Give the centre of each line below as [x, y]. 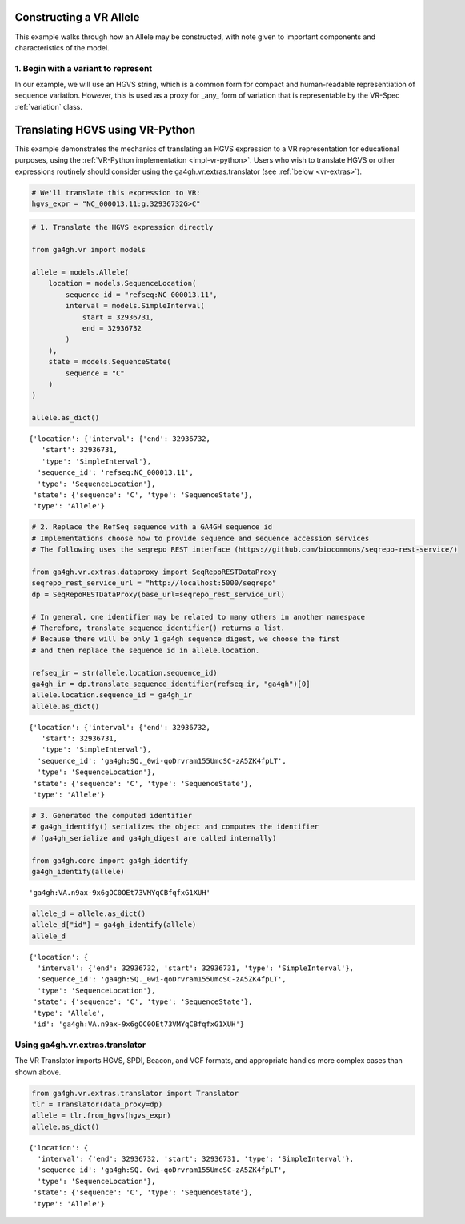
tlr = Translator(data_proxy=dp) [97, 1104]
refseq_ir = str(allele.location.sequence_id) [124, 673]
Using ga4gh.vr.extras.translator [80, 1045]
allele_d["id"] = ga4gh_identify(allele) [114, 925]
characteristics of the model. [62, 47]
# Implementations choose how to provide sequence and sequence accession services [200, 538]
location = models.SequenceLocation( [122, 283]
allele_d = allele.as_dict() [89, 913]
